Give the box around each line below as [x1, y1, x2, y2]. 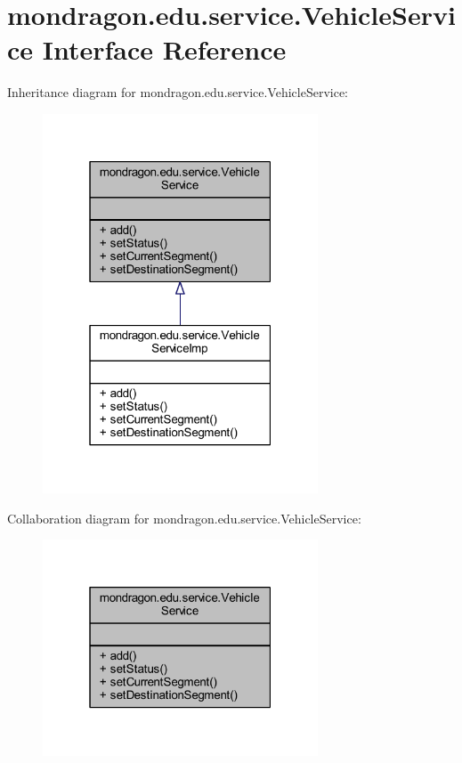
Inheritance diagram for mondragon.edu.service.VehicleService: [7, 83, 349, 101]
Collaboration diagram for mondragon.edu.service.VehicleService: [7, 508, 361, 527]
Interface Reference [42, 31, 287, 68]
